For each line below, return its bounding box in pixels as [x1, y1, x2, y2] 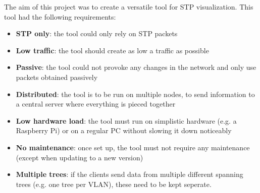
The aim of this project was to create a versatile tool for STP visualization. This [4, 2, 253, 12]
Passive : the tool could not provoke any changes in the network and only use [16, 62, 256, 72]
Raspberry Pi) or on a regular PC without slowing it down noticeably [16, 125, 232, 136]
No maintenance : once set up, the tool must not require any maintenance [16, 142, 250, 152]
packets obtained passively [16, 71, 98, 82]
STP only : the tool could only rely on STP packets [16, 28, 178, 39]
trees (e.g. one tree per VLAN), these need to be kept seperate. [16, 178, 212, 189]
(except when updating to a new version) [16, 152, 143, 162]
